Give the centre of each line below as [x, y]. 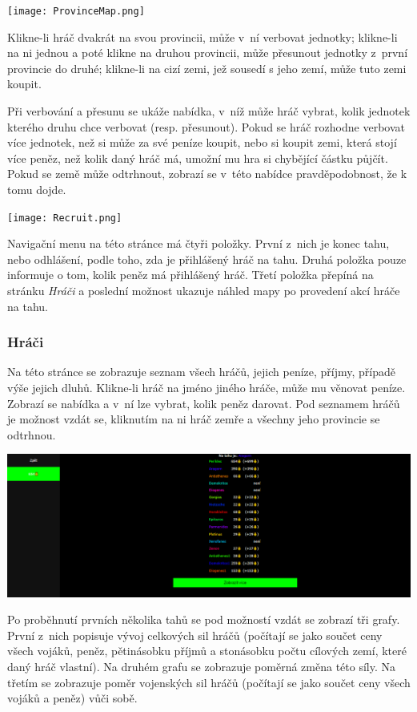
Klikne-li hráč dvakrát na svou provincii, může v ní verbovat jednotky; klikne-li [202, 36]
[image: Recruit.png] [65, 218]
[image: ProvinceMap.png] [76, 11]
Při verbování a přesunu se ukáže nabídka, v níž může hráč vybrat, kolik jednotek [209, 111]
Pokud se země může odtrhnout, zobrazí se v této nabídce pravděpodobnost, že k [207, 174]
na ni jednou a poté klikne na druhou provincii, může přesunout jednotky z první [208, 53]
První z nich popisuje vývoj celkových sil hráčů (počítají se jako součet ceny [195, 635]
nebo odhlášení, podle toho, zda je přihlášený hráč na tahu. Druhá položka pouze [207, 259]
